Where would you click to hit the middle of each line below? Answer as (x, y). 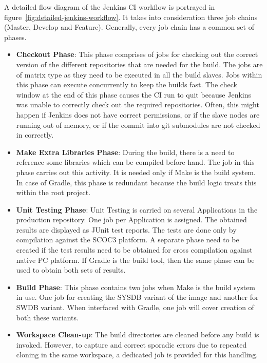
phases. (15, 37)
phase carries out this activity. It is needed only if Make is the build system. (136, 172)
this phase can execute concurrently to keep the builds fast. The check (127, 84)
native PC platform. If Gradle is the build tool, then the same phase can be (135, 260)
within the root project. (53, 192)
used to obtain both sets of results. (71, 270)
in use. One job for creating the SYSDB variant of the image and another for (137, 297)
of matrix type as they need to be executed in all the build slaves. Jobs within (139, 74)
